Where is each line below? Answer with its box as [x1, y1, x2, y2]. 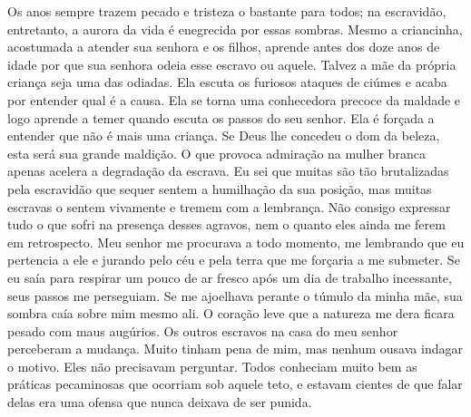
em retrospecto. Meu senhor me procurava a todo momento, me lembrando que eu [7, 232, 465, 251]
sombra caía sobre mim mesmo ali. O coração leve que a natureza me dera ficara [7, 304, 455, 323]
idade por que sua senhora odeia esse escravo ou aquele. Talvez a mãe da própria [7, 54, 456, 73]
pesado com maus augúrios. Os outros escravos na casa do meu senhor [7, 321, 398, 340]
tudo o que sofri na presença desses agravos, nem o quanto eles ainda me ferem [7, 215, 446, 234]
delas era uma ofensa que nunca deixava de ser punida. [7, 393, 312, 412]
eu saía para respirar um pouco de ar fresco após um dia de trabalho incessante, [7, 267, 452, 286]
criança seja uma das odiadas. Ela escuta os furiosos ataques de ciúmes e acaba [7, 73, 447, 92]
